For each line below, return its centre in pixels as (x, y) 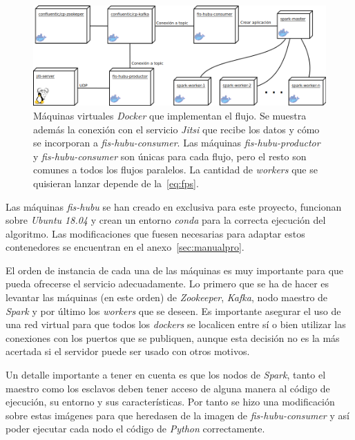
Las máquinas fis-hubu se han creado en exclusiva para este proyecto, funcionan (174, 206)
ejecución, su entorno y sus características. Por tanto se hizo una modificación (170, 402)
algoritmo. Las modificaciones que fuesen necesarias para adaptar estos (155, 233)
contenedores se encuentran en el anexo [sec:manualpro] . (125, 247)
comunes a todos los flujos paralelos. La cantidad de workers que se (175, 170)
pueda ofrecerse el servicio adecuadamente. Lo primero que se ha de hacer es (167, 284)
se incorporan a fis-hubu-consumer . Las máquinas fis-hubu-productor (177, 143)
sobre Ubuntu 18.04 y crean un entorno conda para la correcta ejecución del (166, 220)
